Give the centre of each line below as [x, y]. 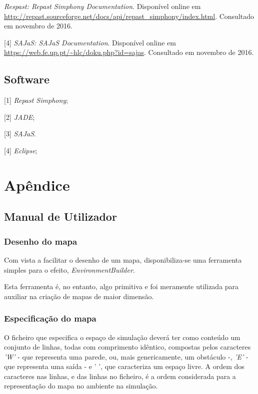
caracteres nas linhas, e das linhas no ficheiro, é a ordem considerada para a [120, 376]
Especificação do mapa [50, 318]
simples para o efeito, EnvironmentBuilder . [69, 269]
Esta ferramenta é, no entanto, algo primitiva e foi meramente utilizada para [121, 286]
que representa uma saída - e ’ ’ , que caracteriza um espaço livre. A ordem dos [124, 366]
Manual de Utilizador [60, 216]
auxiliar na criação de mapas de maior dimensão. [79, 296]
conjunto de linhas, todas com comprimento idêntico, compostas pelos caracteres [127, 347]
